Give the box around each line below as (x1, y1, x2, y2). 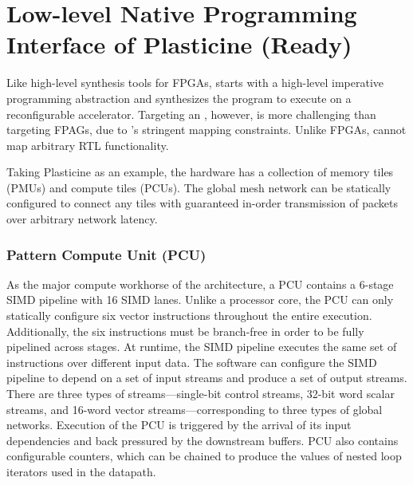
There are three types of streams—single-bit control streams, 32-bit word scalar (6, 385, 395, 402)
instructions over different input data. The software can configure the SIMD (6, 353, 377, 370)
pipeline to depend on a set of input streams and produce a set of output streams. (6, 369, 407, 386)
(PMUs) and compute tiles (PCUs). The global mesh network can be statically (6, 179, 391, 195)
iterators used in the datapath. (6, 463, 156, 479)
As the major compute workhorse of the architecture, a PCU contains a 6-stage (6, 275, 394, 292)
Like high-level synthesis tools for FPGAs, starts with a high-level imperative (6, 74, 384, 91)
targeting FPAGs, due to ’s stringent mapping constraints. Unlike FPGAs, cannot (6, 121, 407, 138)
